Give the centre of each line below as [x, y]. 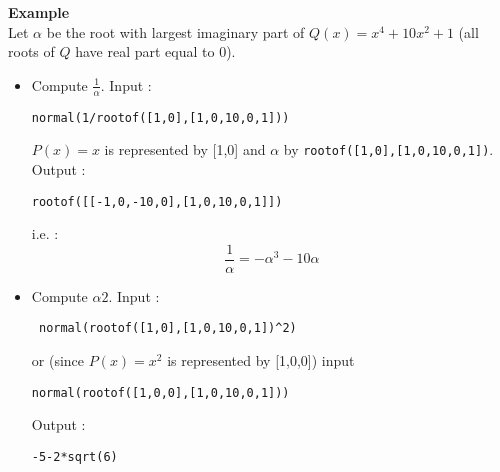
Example [39, 12]
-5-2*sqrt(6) [74, 456]
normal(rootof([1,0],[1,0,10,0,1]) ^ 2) [167, 328]
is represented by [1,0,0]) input [261, 360]
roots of [31, 51]
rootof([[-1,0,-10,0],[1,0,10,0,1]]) [157, 201]
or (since [58, 360]
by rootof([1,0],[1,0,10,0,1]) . [388, 149]
